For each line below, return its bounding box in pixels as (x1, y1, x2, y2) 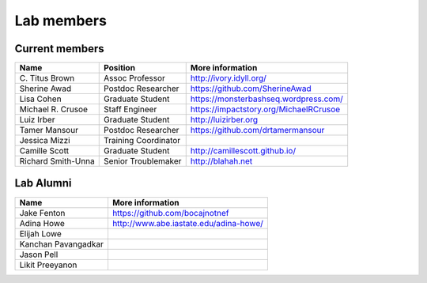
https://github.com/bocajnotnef (111, 207, 229, 218)
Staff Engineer (104, 104, 157, 115)
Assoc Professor (104, 73, 166, 84)
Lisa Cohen (19, 93, 62, 104)
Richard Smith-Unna (19, 156, 95, 167)
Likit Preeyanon (19, 259, 77, 270)
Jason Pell (19, 249, 59, 260)
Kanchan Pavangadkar (19, 238, 104, 249)
